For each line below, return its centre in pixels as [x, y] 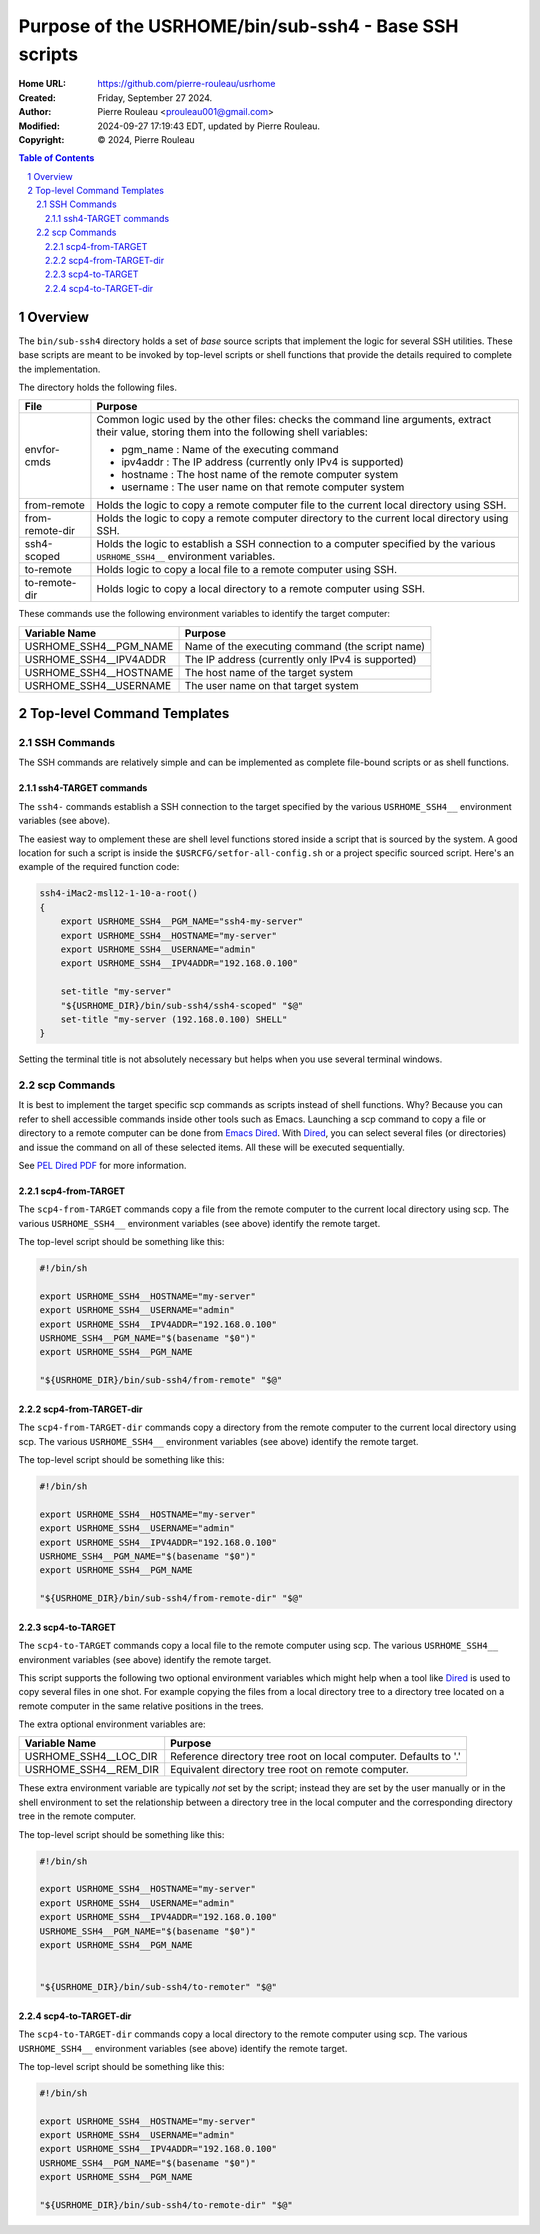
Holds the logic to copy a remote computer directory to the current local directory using [302, 518]
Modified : [39, 126]
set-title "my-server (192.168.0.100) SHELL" [174, 1019]
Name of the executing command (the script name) [304, 646]
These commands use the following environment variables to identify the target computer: [204, 614]
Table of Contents [56, 158]
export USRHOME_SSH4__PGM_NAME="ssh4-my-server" [182, 921]
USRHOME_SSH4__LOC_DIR [91, 1757]
